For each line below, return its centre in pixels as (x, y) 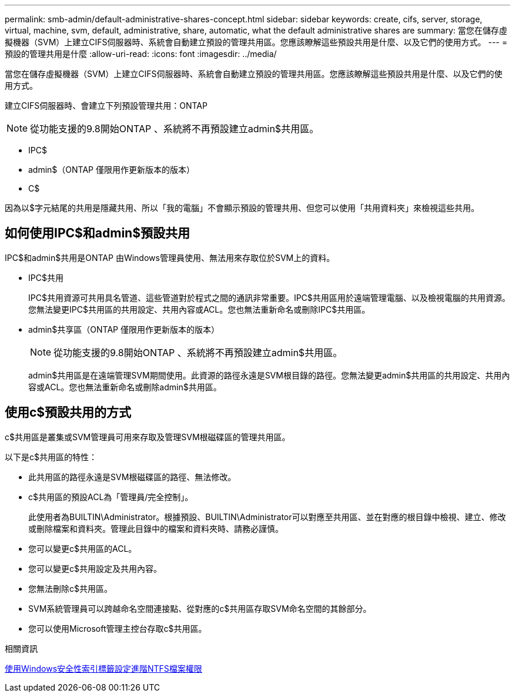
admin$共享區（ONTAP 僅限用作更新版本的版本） (124, 329)
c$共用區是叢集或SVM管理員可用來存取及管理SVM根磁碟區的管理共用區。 (148, 437)
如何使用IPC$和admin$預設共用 (97, 233)
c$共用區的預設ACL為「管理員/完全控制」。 (111, 497)
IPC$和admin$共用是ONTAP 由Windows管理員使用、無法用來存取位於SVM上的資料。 (170, 257)
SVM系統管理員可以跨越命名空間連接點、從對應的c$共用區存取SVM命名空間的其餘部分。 (200, 608)
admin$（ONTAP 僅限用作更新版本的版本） (111, 170)
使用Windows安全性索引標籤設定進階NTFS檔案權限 (103, 668)
